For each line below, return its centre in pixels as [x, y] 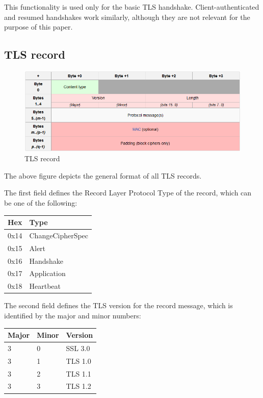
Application [47, 273]
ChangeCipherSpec [59, 235]
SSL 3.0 [78, 348]
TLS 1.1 [78, 373]
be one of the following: [41, 203]
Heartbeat [45, 286]
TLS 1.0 [78, 360]
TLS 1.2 [78, 386]
